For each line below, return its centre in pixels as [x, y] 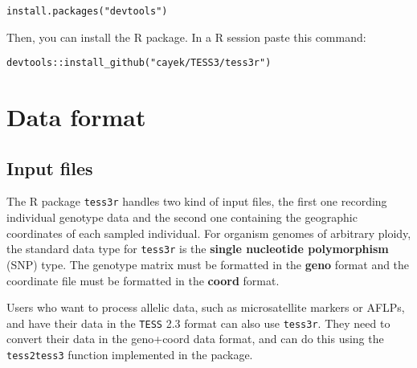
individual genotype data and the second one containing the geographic [182, 217]
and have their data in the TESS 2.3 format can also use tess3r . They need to [198, 323]
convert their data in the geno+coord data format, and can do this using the [195, 339]
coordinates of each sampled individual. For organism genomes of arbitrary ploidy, [209, 233]
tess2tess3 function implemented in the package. [130, 355]
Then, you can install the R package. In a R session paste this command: [186, 37]
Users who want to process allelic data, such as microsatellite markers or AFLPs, [206, 307]
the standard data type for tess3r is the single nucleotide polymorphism [198, 249]
